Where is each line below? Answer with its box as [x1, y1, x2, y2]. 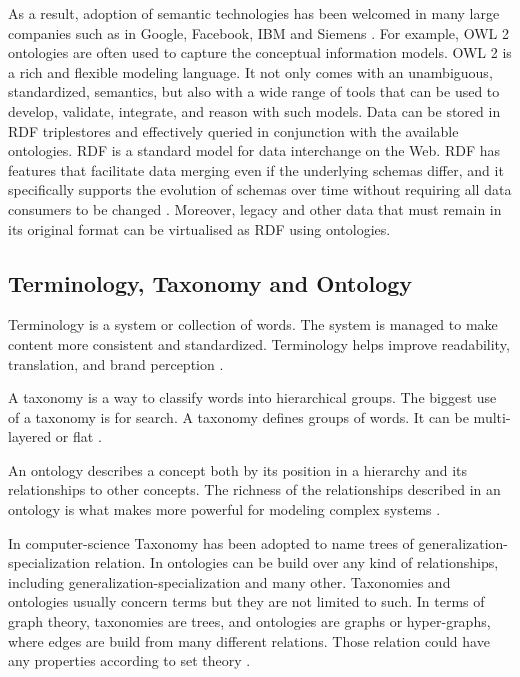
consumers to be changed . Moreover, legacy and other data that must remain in [8, 198, 502, 219]
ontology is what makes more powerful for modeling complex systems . [8, 499, 441, 520]
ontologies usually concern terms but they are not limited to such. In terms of [8, 591, 485, 612]
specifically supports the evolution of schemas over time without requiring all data [8, 179, 512, 200]
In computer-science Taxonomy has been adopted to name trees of [8, 532, 414, 553]
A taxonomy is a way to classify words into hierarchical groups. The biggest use [8, 387, 497, 408]
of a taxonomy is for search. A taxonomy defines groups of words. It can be [8, 406, 469, 427]
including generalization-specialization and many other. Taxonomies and [8, 571, 451, 592]
